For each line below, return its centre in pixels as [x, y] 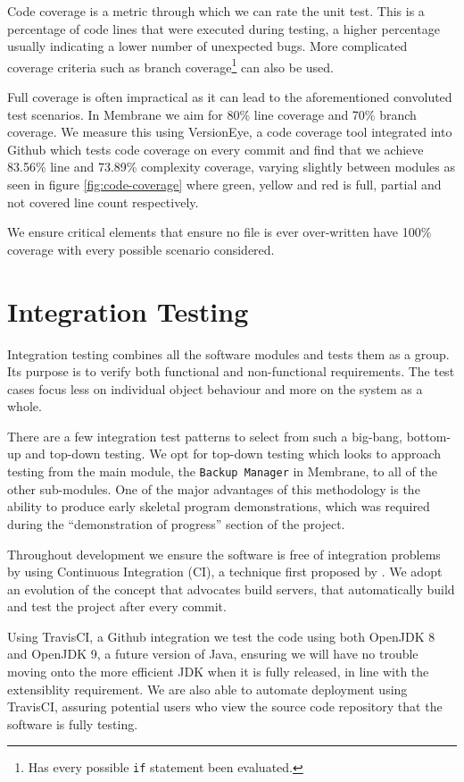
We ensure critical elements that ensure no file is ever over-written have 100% [220, 232]
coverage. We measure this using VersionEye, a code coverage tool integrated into [230, 132]
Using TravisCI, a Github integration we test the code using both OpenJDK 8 [221, 636]
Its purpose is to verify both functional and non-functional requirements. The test [231, 371]
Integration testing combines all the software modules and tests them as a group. [228, 353]
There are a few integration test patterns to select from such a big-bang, [205, 436]
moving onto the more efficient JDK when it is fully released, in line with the [218, 672]
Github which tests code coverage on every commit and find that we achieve [215, 149]
